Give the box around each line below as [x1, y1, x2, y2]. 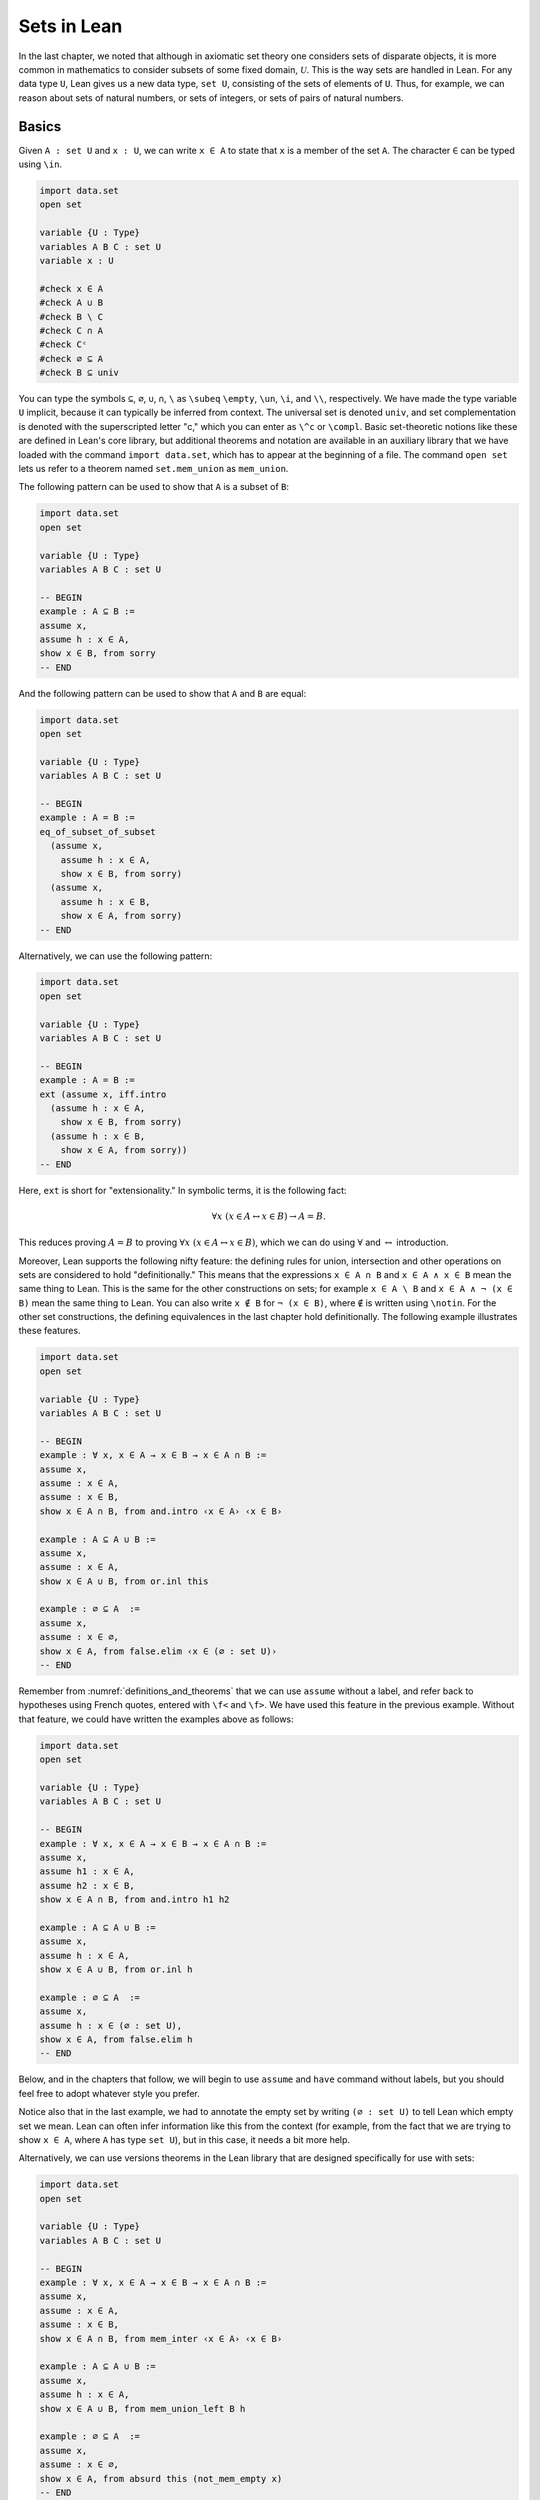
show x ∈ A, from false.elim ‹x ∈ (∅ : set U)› [39, 1645, 277, 1657]
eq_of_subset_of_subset [39, 826, 157, 837]
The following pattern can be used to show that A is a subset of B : [18, 481, 290, 493]
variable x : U [39, 255, 114, 266]
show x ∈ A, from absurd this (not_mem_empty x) [39, 2473, 283, 2484]
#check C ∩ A [39, 325, 104, 336]
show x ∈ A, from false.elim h [39, 2034, 194, 2045]
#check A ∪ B [39, 297, 104, 309]
